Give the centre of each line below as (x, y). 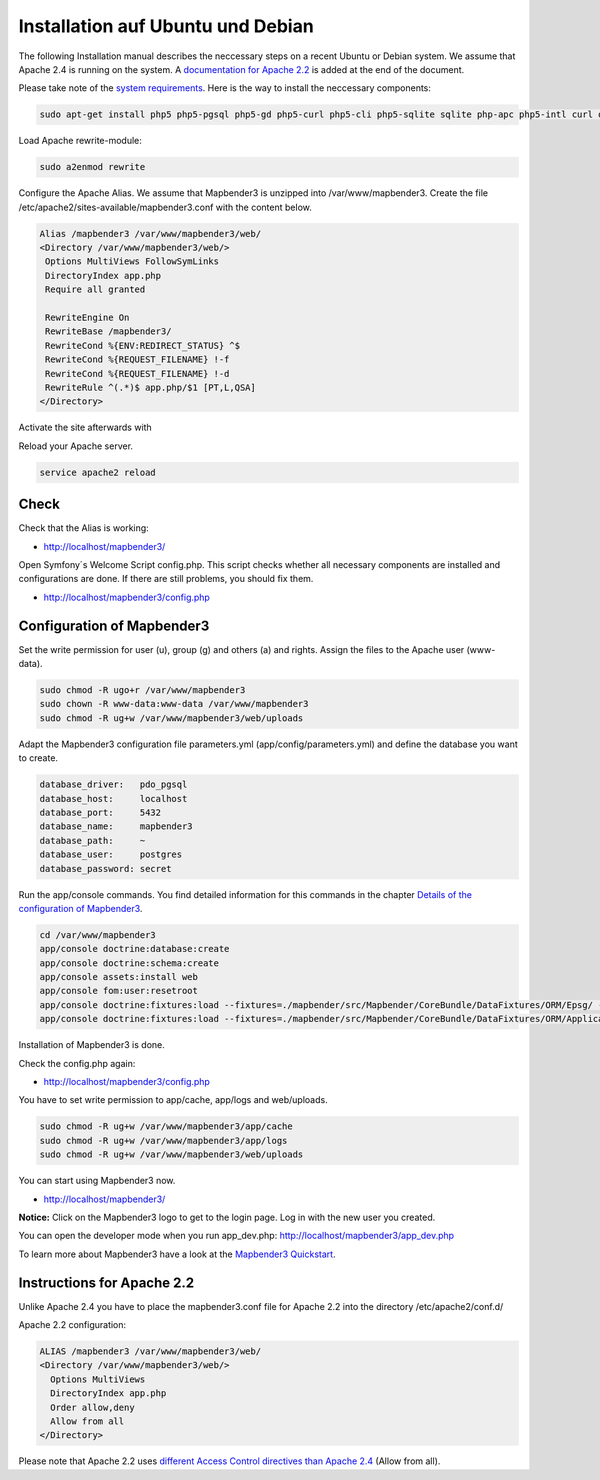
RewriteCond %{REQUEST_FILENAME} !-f (137, 359)
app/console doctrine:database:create (134, 949)
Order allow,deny (92, 1407)
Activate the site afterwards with (85, 427)
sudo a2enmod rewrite (92, 167)
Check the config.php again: (77, 1063)
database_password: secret (105, 868)
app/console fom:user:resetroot (119, 991)
